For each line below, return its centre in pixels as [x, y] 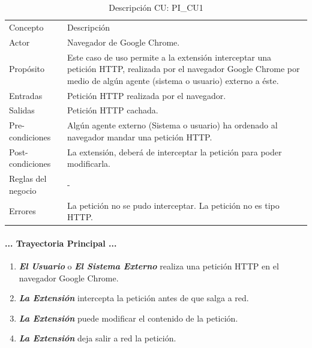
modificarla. [88, 163]
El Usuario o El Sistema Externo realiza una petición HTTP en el [149, 266]
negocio [23, 190]
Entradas [26, 95]
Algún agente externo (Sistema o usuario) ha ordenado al [172, 125]
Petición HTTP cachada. [112, 110]
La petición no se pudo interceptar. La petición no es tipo [173, 205]
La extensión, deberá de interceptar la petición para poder [174, 151]
